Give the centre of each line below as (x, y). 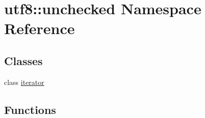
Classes (23, 60)
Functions (30, 109)
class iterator (24, 82)
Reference (40, 28)
